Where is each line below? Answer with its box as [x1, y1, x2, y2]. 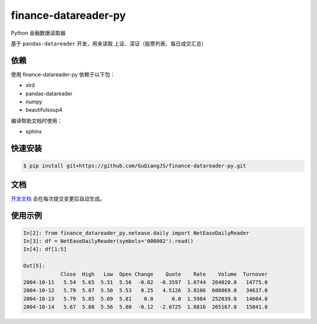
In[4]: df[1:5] [23, 246, 67, 253]
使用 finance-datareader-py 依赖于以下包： [11, 71, 116, 78]
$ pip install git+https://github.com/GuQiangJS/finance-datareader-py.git [23, 162, 247, 169]
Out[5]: [23, 262, 45, 269]
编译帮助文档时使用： [11, 117, 63, 124]
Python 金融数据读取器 [11, 29, 66, 36]
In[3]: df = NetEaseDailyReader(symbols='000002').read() [23, 238, 194, 245]
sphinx [25, 128, 42, 135]
